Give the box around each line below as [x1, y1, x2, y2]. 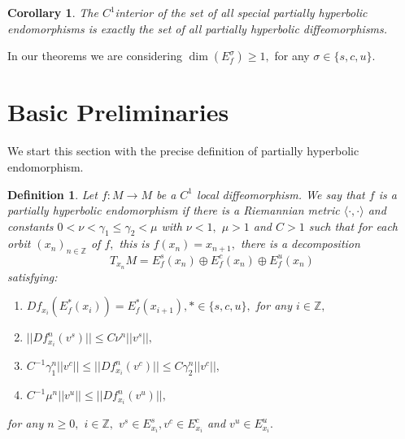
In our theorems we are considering [7, 47, 182, 64]
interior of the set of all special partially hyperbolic [115, 4, 368, 20]
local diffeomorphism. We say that [197, 185, 365, 202]
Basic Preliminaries [7, 95, 229, 128]
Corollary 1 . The [7, 4, 98, 20]
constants [7, 217, 54, 234]
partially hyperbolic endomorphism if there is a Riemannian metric [7, 202, 340, 219]
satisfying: [7, 267, 58, 285]
